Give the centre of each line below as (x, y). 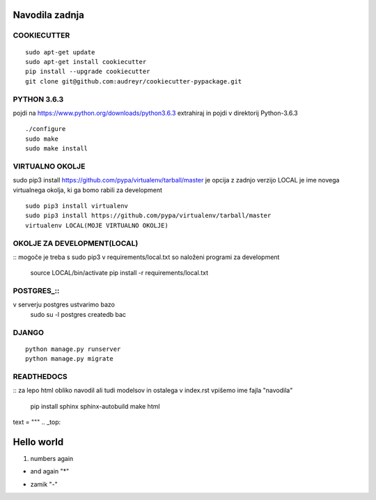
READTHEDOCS (40, 376)
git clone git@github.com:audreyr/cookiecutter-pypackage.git (134, 81)
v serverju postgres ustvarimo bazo (64, 305)
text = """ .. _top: (37, 422)
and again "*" (50, 471)
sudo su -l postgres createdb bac (78, 314)
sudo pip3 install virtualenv (77, 206)
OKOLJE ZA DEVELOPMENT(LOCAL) (76, 243)
